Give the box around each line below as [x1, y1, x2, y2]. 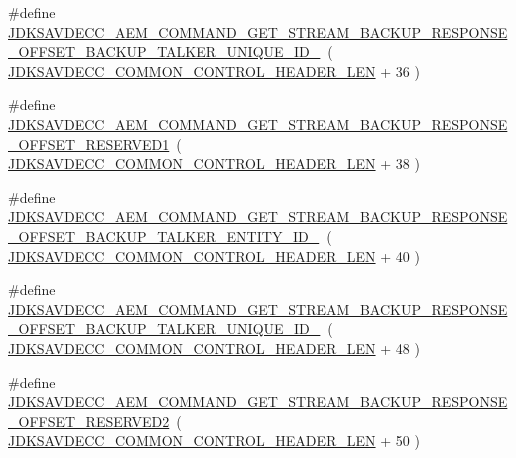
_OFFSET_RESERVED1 [8, 133, 170, 154]
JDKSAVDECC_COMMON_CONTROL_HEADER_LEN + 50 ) [8, 430, 420, 451]
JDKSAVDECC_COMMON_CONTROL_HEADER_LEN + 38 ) [8, 153, 420, 174]
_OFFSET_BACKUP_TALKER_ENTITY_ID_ [8, 225, 320, 246]
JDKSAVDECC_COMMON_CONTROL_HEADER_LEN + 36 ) [8, 60, 420, 81]
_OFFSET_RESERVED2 [8, 410, 170, 431]
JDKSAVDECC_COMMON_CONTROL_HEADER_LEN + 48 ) [8, 337, 420, 358]
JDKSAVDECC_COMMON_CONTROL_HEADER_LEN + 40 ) [8, 245, 420, 266]
